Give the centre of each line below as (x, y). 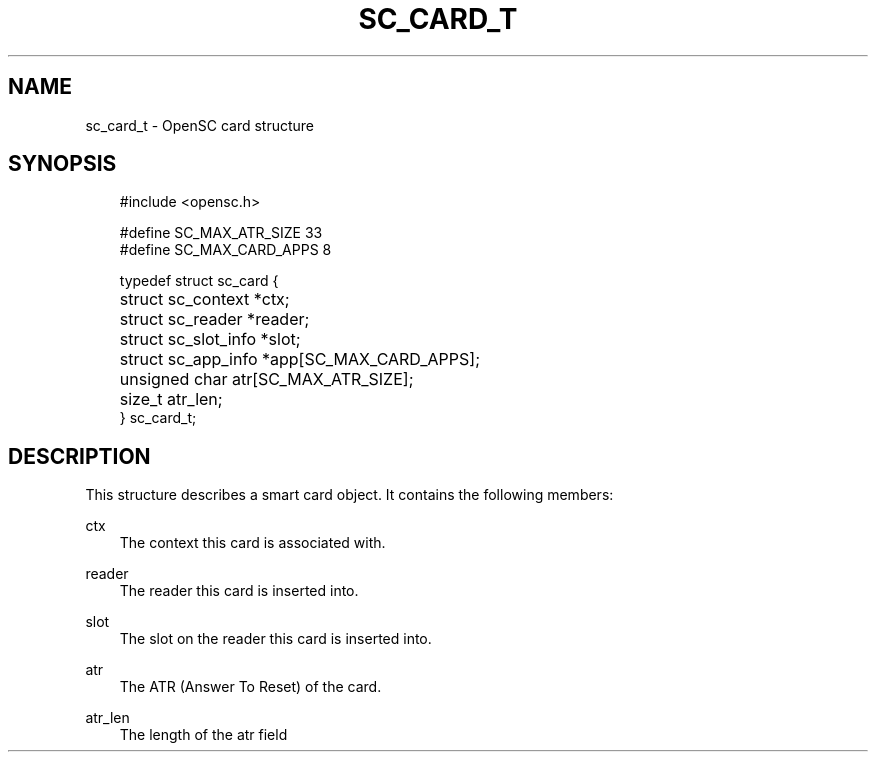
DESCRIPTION (79, 456)
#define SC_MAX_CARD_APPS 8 (225, 250)
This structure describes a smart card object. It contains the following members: (349, 495)
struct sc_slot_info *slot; (210, 339)
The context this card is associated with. (252, 543)
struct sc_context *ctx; (204, 299)
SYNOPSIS (62, 164)
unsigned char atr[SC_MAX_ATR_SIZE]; (266, 379)
